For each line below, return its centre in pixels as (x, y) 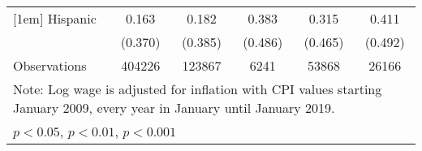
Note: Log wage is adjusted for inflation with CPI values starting (198, 89)
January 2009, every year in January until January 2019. (174, 108)
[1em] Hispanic (55, 18)
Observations (50, 65)
